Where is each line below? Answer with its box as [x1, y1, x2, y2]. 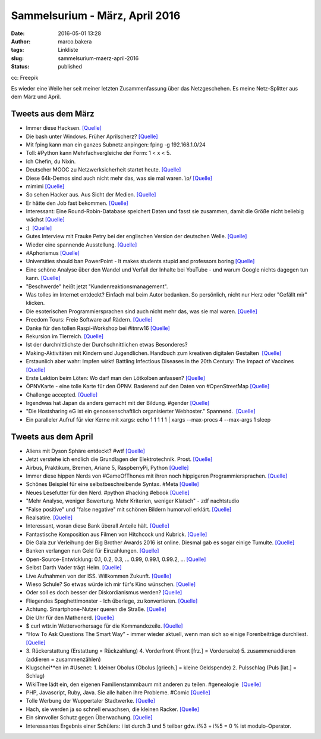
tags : [11, 46, 24, 54]
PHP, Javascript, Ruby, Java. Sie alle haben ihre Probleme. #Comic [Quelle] [26, 689, 210, 696]
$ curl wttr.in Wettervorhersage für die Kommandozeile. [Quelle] [26, 622, 184, 629]
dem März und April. [11, 93, 61, 101]
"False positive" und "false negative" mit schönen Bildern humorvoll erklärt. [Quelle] [26, 506, 232, 513]
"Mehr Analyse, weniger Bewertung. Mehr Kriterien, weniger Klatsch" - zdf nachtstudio [26, 497, 240, 504]
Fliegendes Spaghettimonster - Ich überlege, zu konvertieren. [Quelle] [26, 597, 198, 604]
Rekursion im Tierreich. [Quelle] [26, 332, 104, 339]
